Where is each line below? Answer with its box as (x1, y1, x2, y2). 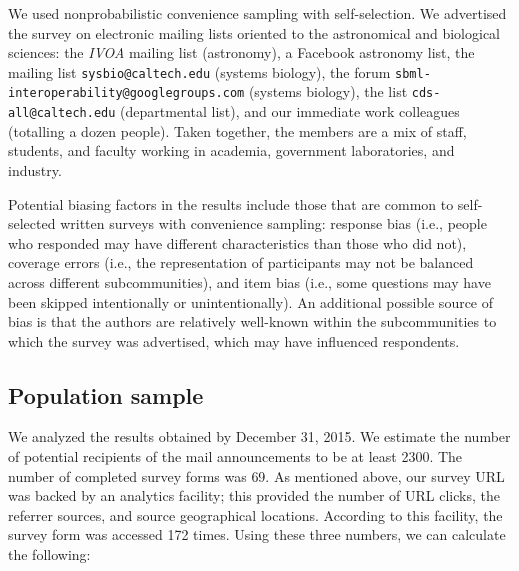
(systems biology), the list (248, 81, 408, 102)
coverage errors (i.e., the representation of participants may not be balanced (8, 252, 474, 273)
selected (8, 213, 56, 234)
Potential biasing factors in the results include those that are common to (8, 193, 454, 214)
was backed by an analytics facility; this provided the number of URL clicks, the (8, 485, 500, 506)
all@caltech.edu (8, 106, 116, 121)
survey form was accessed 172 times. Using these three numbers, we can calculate (8, 524, 506, 545)
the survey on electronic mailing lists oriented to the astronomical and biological (8, 22, 501, 43)
